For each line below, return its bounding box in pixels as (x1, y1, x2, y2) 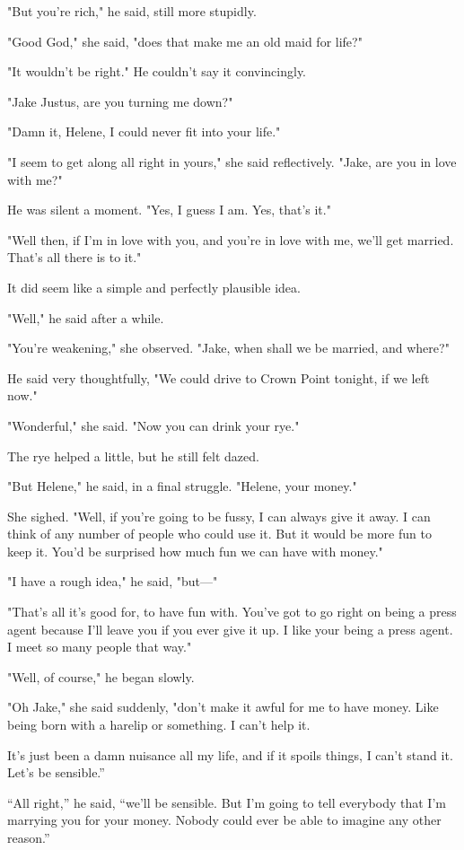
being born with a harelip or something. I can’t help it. (7, 715, 311, 734)
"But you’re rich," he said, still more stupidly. (7, 2, 257, 20)
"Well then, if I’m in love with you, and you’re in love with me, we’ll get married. (7, 230, 454, 249)
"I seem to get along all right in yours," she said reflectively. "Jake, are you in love (7, 152, 457, 171)
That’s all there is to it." (7, 248, 142, 267)
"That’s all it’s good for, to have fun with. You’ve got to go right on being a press (7, 602, 457, 621)
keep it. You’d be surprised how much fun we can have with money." (7, 541, 383, 560)
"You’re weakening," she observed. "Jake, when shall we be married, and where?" (7, 338, 450, 357)
